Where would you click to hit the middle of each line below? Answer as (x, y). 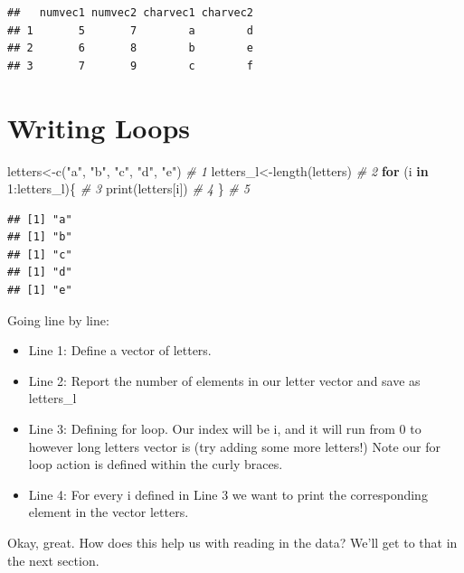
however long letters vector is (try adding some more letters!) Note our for (234, 446)
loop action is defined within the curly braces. (156, 464)
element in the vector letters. (109, 512)
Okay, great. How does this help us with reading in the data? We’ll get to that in (232, 542)
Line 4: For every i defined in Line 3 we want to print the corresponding (228, 494)
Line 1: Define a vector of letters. (120, 350)
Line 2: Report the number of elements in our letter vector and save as (224, 380)
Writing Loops (99, 127)
